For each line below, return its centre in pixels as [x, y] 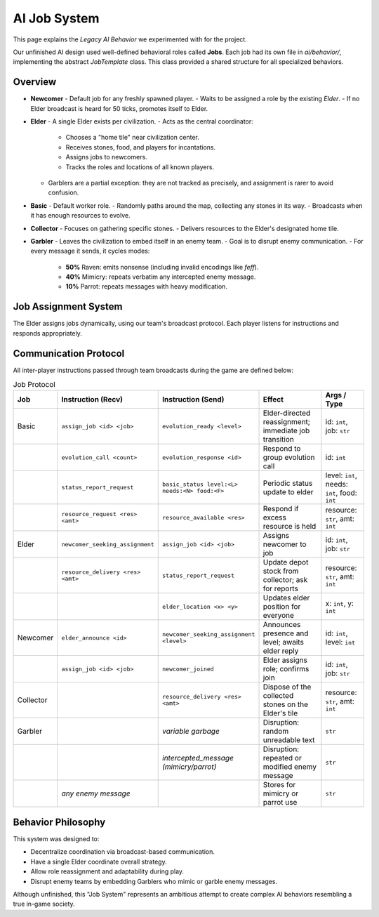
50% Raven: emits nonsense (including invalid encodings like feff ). [162, 267]
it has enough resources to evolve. [80, 216]
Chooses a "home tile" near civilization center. [133, 138]
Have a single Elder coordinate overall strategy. [99, 862]
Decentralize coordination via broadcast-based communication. [123, 852]
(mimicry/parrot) [189, 767]
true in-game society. [44, 904]
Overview [35, 82]
